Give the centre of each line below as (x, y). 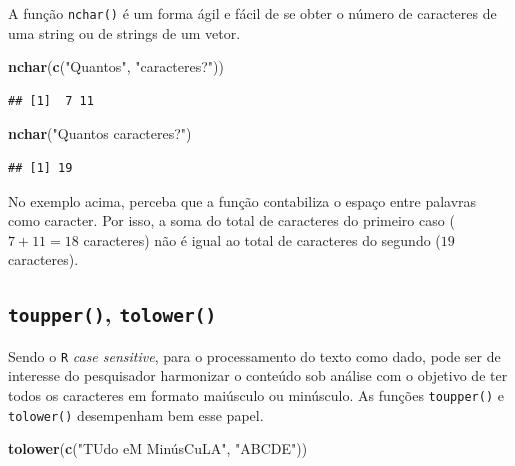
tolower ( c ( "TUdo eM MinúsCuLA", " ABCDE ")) (158, 448)
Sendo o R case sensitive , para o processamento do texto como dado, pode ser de (254, 355)
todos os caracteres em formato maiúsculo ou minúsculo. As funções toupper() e (256, 395)
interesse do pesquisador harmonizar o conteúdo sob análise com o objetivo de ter (258, 375)
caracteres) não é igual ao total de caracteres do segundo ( (262, 239)
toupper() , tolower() (112, 313)
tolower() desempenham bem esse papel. (136, 414)
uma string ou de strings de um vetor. (124, 32)
